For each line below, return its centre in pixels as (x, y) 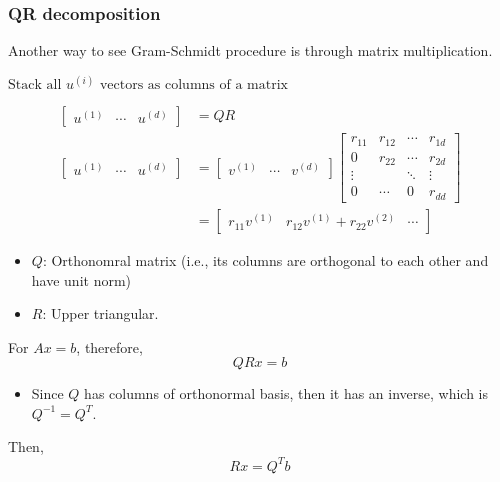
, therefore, (109, 346)
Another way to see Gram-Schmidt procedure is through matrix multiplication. (250, 50)
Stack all (35, 85)
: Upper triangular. (100, 313)
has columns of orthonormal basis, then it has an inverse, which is (286, 393)
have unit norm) (81, 279)
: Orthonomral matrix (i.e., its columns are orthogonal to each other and (265, 259)
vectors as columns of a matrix (193, 85)
